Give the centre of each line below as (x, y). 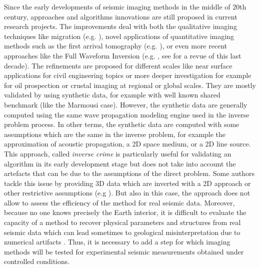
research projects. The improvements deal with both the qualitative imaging (120, 26)
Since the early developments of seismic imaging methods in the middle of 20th (125, 6)
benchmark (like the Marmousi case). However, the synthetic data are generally (126, 104)
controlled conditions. (37, 261)
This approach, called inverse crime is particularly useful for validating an (118, 153)
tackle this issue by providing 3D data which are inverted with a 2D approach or (127, 183)
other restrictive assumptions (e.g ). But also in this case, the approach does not (127, 193)
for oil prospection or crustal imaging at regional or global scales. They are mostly (130, 85)
